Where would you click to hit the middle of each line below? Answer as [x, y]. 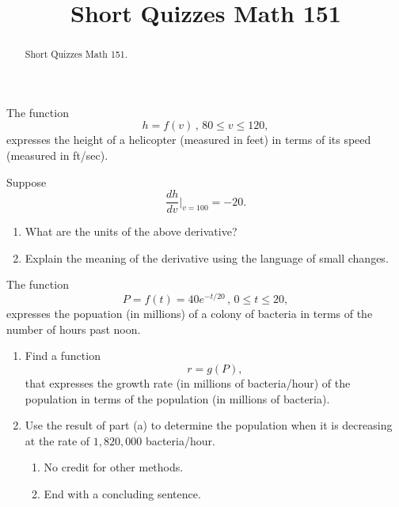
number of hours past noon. [74, 329]
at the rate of [57, 440]
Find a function [63, 356]
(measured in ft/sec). [57, 155]
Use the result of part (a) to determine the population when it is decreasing [209, 425]
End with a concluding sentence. [122, 493]
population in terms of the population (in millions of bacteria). [177, 398]
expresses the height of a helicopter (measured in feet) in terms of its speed [189, 140]
